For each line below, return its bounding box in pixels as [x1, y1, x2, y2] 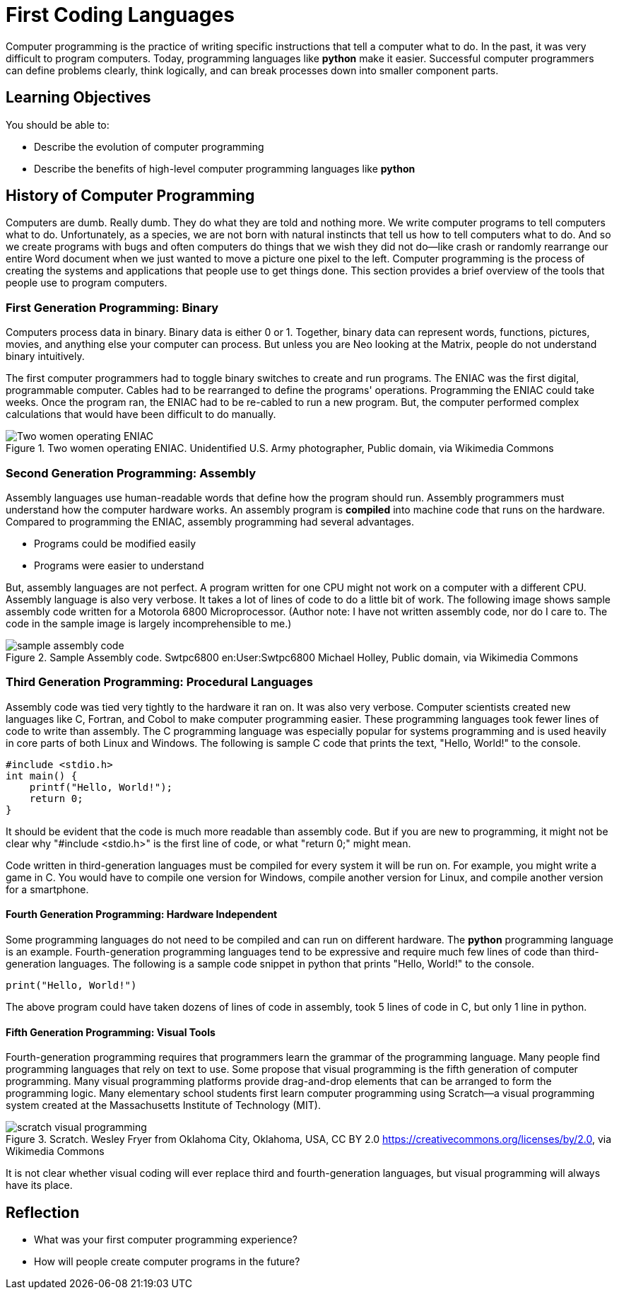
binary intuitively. [6, 350, 85, 363]
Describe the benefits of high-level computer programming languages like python [34, 162, 415, 175]
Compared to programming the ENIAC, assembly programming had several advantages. [6, 515, 415, 528]
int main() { [6, 770, 78, 782]
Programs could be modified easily [34, 537, 196, 550]
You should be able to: [6, 118, 110, 131]
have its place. [6, 1179, 73, 1192]
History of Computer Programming [6, 187, 255, 205]
